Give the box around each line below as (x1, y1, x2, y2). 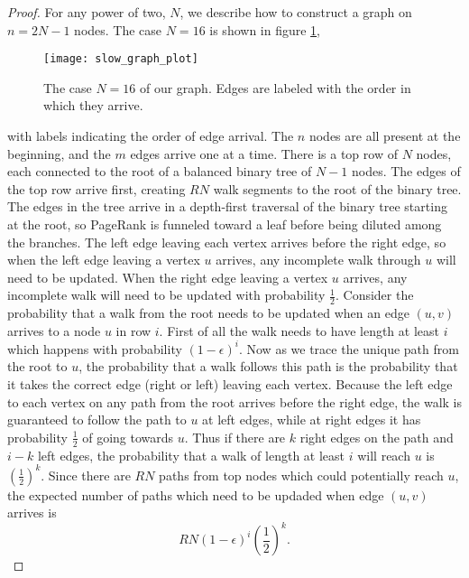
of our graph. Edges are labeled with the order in (139, 78, 411, 97)
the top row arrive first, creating (7, 179, 186, 198)
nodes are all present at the (308, 126, 461, 145)
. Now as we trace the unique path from (238, 339, 459, 358)
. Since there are (41, 465, 131, 484)
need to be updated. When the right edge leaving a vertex (7, 267, 328, 286)
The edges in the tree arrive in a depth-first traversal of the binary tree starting (7, 197, 447, 216)
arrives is (7, 503, 57, 522)
